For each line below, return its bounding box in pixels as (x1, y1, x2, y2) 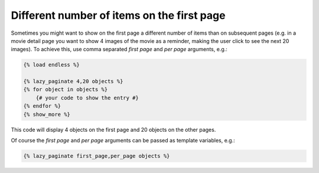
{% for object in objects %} (23, 86, 108, 93)
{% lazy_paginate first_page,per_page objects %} (23, 153, 170, 159)
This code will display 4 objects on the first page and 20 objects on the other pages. (11, 126, 216, 133)
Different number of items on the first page (11, 9, 226, 22)
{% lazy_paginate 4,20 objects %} (23, 78, 123, 85)
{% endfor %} (23, 103, 61, 109)
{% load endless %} (23, 62, 80, 68)
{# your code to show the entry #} (35, 94, 139, 101)
